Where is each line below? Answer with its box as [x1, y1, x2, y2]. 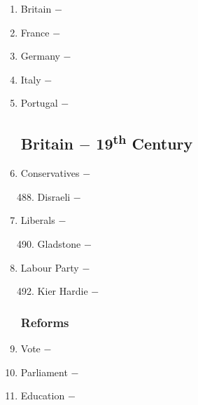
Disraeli [37, 189, 71, 204]
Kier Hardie [37, 284, 88, 298]
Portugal [20, 95, 58, 110]
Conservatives [20, 166, 80, 180]
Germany [20, 48, 60, 63]
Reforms [20, 313, 69, 331]
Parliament [20, 364, 68, 379]
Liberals [20, 213, 55, 227]
